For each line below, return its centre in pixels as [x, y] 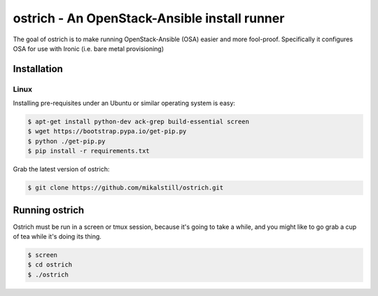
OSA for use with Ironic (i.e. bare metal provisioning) [89, 48]
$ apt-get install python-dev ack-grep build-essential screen [139, 122]
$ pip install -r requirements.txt [89, 151]
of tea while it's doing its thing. [57, 237]
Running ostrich [49, 210]
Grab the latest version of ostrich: [61, 169]
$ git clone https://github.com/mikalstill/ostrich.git [126, 188]
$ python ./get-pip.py [66, 141]
